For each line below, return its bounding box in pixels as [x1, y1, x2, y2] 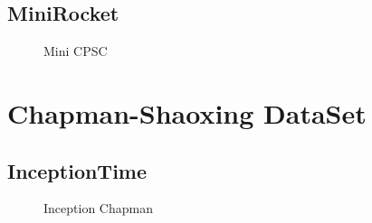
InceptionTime [7, 156, 148, 184]
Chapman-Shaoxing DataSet [7, 94, 367, 131]
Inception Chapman [43, 199, 153, 218]
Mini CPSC [43, 42, 108, 60]
